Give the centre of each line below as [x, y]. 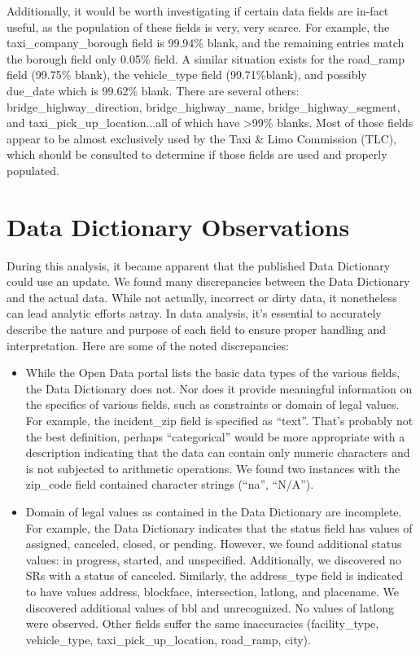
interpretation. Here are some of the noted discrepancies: [148, 345]
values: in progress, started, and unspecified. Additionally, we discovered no [213, 559]
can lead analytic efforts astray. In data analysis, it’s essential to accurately [194, 313]
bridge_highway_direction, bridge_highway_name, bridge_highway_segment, [203, 106]
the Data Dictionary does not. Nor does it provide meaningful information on [219, 388]
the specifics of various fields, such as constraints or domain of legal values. [212, 404]
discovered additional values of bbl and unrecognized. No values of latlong [210, 607]
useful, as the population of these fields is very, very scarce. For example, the [198, 26]
